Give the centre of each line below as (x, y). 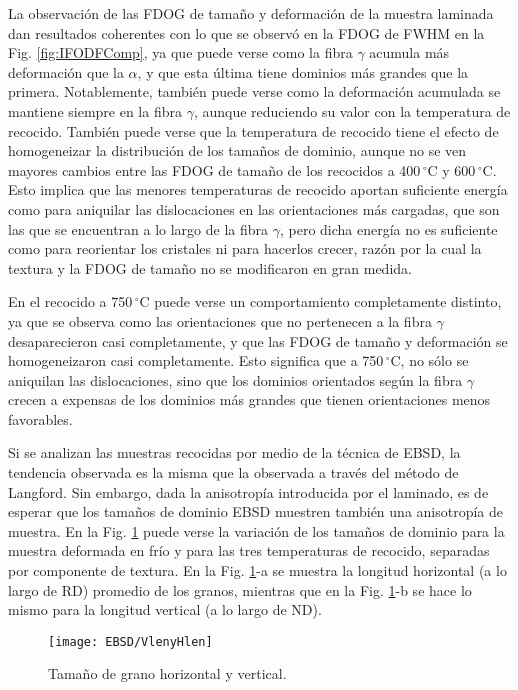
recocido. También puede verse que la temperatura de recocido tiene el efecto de (253, 130)
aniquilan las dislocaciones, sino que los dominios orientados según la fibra (235, 379)
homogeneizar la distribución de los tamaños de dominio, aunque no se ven (237, 150)
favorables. (40, 418)
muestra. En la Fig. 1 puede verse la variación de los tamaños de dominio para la (256, 530)
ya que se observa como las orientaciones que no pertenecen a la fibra (220, 320)
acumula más (409, 52)
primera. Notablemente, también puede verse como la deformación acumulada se (254, 91)
